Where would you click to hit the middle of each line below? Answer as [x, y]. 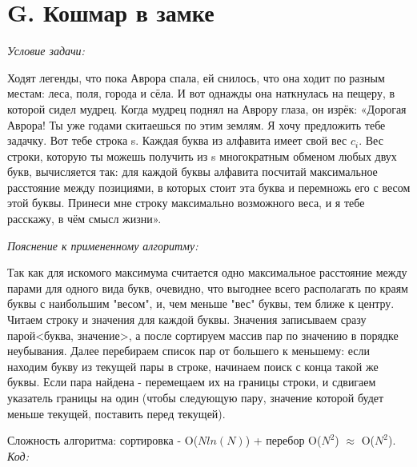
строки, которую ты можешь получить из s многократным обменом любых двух [202, 156]
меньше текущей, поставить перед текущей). [116, 413]
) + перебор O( [283, 440]
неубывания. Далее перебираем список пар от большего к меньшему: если [189, 351]
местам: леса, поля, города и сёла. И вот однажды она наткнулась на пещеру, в [201, 93]
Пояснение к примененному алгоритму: [103, 245]
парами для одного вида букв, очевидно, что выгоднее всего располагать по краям [208, 287]
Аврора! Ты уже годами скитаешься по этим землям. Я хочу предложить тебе [196, 124]
